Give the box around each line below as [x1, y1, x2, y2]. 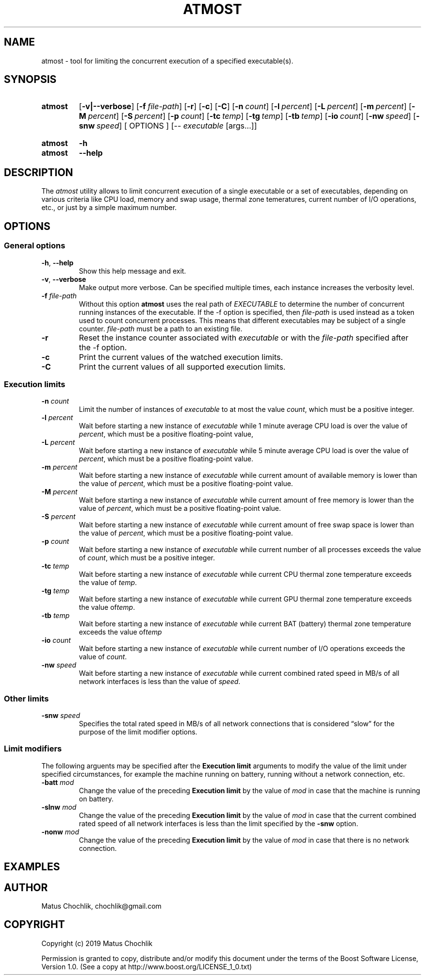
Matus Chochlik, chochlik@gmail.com [41, 902, 162, 911]
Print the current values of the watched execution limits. [79, 352, 283, 362]
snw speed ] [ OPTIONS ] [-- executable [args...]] [79, 121, 257, 131]
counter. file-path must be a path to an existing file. [79, 324, 243, 333]
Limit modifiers [4, 744, 62, 754]
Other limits [4, 693, 49, 703]
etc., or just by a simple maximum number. [41, 203, 177, 212]
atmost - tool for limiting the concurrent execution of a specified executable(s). [41, 56, 294, 65]
